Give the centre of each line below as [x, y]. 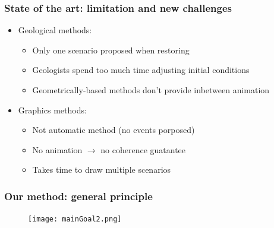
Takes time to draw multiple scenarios [102, 170]
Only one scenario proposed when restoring [111, 50]
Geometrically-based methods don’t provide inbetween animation [151, 90]
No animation [57, 149]
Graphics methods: [52, 110]
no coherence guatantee [143, 149]
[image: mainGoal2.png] [75, 219]
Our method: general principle [78, 196]
